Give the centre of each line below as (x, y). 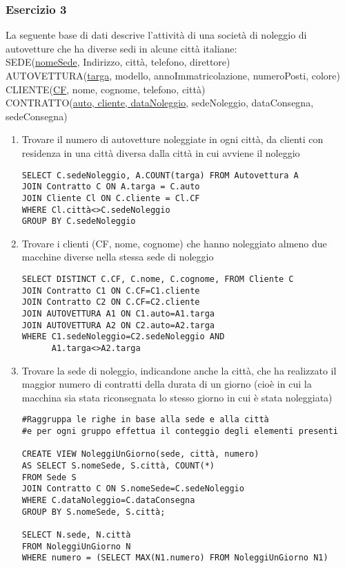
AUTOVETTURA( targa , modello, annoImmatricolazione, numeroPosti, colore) (173, 75)
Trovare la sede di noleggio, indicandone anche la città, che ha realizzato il (179, 370)
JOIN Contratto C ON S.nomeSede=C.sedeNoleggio (133, 489)
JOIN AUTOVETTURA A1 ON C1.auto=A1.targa (118, 314)
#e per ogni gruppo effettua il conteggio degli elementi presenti (180, 432)
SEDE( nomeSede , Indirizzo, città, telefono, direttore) (118, 62)
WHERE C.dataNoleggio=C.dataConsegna (108, 500)
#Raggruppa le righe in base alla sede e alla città (145, 420)
